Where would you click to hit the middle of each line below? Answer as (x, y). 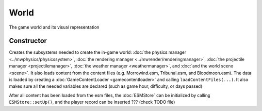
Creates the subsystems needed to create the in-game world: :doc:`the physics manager (98, 52)
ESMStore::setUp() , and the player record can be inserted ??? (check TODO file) (92, 102)
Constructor (28, 41)
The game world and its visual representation (54, 27)
